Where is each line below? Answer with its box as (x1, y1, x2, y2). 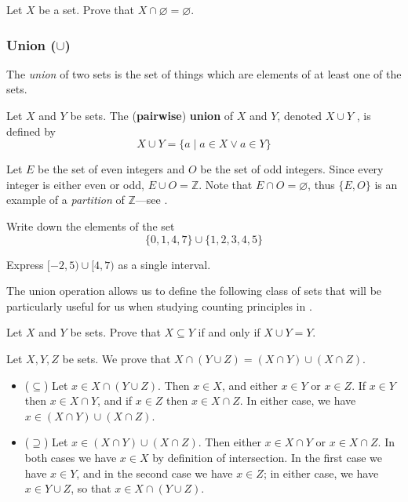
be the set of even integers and (38, 161, 185, 177)
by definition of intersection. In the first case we (152, 449, 382, 465)
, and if (97, 392, 133, 409)
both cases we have (24, 449, 117, 465)
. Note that (199, 176, 253, 192)
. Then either (198, 434, 261, 450)
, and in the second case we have (76, 464, 233, 481)
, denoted (277, 107, 322, 123)
